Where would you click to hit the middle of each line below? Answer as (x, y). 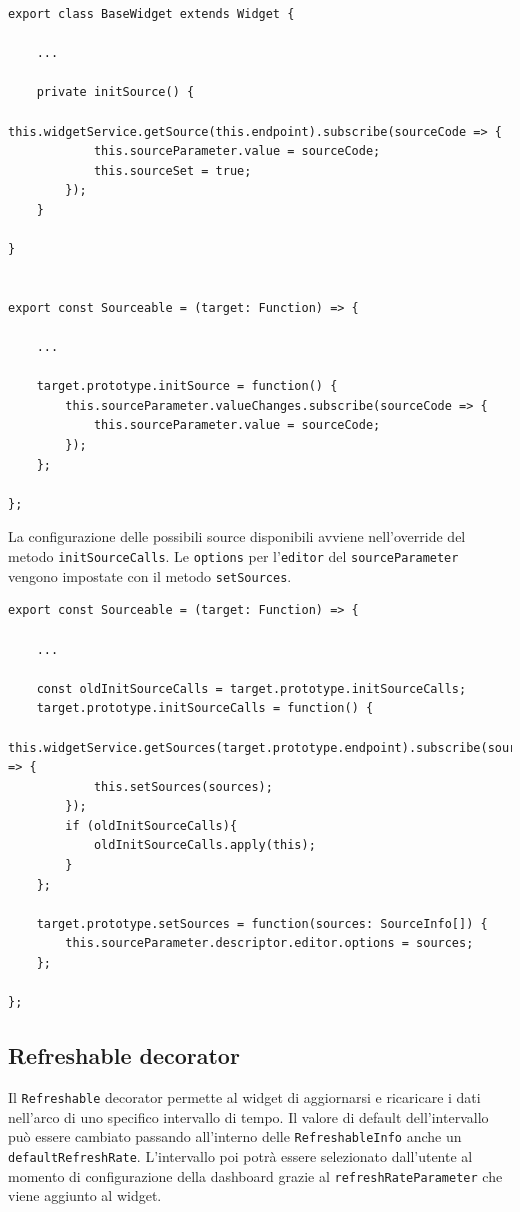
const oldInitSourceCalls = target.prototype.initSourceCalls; (251, 688)
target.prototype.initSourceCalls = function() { (205, 708)
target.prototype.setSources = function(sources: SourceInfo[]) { (262, 923)
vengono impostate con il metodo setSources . (150, 575)
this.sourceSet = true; (172, 170)
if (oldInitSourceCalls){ (151, 825)
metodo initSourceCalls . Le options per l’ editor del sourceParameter (233, 556)
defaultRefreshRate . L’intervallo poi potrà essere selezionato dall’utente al (240, 1155)
